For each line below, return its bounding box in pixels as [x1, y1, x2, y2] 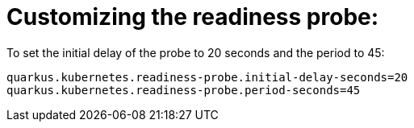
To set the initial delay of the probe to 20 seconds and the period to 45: [6, 45, 385, 60]
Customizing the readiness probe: [6, 3, 379, 31]
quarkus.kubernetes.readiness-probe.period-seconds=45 [6, 83, 361, 97]
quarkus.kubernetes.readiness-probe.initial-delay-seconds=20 [6, 70, 408, 84]
